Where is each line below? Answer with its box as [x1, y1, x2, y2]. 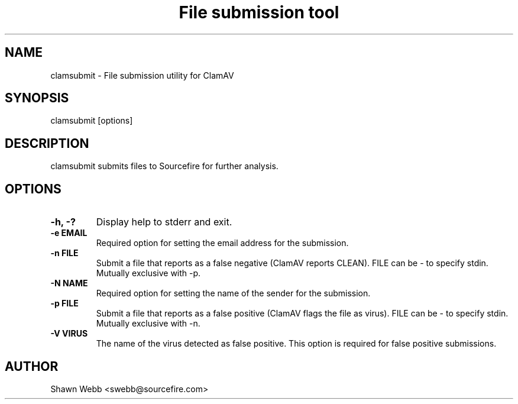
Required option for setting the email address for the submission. [96, 238, 349, 248]
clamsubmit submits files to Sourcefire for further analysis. [50, 161, 279, 172]
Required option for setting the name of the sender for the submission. [96, 288, 371, 299]
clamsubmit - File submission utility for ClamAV [50, 70, 234, 80]
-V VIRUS [50, 328, 88, 339]
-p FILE [50, 298, 79, 309]
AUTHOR [5, 358, 59, 374]
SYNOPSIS [5, 91, 69, 106]
